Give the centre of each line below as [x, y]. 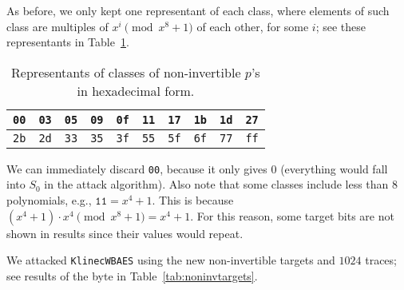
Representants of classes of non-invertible [126, 72]
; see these [341, 26]
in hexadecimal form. [136, 90]
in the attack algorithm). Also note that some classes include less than [216, 184]
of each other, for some [253, 26]
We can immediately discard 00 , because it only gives [137, 168]
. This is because [193, 200]
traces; [381, 260]
